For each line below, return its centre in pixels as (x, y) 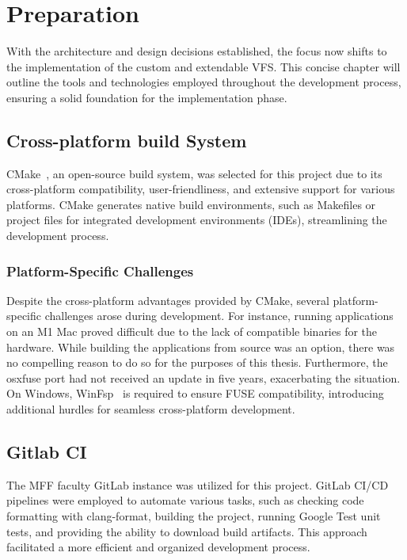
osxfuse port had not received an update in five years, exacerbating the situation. (203, 377)
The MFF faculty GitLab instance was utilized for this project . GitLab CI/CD (198, 484)
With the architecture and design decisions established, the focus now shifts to (197, 51)
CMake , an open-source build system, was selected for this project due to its (194, 173)
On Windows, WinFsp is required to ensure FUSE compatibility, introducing (195, 393)
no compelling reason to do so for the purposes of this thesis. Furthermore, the (197, 362)
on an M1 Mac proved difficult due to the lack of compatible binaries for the (192, 331)
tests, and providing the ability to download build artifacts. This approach (187, 531)
